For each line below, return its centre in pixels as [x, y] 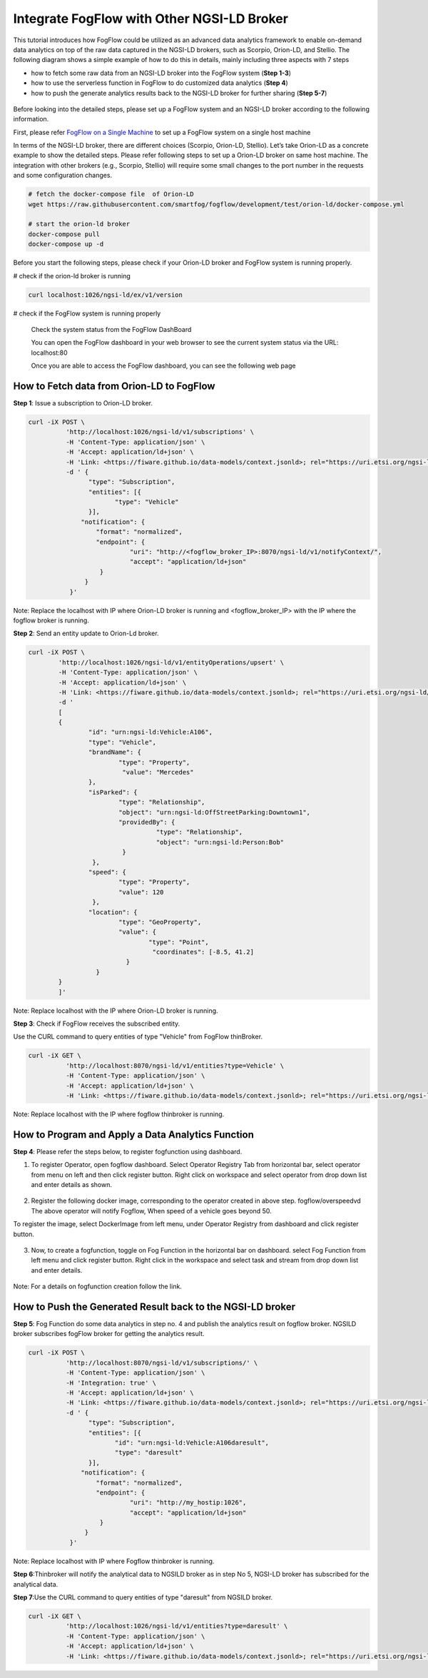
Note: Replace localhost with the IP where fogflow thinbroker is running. [119, 1114]
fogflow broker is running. [51, 620]
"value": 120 [141, 892]
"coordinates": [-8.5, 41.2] [203, 952]
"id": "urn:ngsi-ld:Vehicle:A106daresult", [192, 1442]
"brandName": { [115, 752]
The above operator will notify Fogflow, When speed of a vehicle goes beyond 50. [151, 1211]
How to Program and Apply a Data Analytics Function [134, 1134]
